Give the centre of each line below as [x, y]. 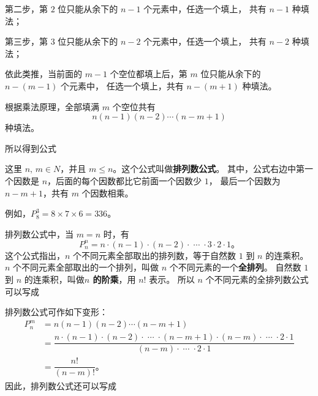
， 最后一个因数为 [244, 180]
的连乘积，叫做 [54, 279]
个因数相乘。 [108, 192]
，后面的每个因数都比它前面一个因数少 [125, 180]
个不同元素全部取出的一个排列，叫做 [86, 267]
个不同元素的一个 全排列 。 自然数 [235, 267]
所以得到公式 [31, 148]
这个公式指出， [35, 255]
